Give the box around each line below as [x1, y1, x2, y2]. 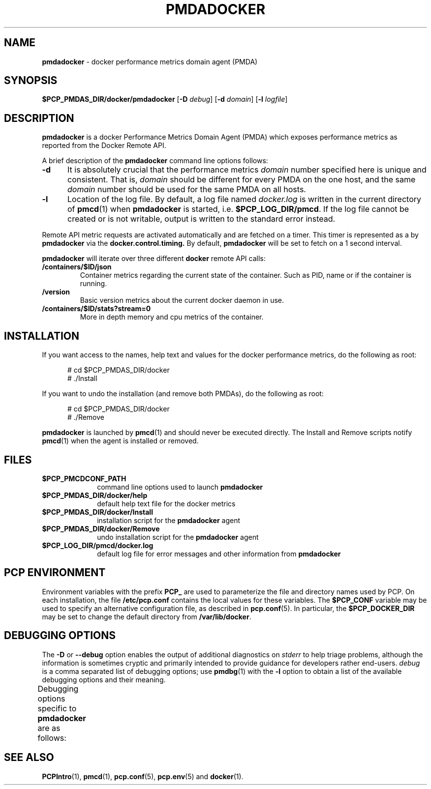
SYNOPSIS [4, 74, 58, 87]
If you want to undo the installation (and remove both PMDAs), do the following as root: [42, 389, 324, 398]
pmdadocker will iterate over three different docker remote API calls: [42, 254, 266, 263]
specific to [37, 703, 77, 713]
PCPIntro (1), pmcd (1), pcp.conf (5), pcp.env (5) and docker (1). [42, 772, 244, 781]
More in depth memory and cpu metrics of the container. [80, 313, 264, 321]
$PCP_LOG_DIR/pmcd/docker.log [42, 541, 154, 550]
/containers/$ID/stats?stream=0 [42, 304, 151, 313]
